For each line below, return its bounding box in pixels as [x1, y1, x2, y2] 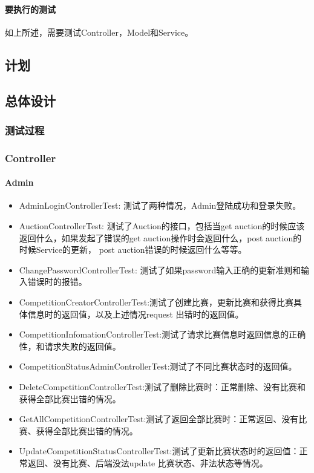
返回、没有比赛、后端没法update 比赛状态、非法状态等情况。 [27, 456, 268, 469]
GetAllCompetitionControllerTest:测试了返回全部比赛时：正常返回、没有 [19, 413, 299, 425]
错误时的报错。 [27, 275, 87, 288]
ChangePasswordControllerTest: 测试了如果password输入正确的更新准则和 [19, 263, 301, 276]
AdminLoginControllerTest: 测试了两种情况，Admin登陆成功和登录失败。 [19, 199, 301, 212]
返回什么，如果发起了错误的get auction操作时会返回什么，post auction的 [19, 231, 302, 244]
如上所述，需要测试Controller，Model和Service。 [5, 25, 194, 38]
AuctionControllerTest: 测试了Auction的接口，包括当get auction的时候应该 [19, 220, 305, 232]
